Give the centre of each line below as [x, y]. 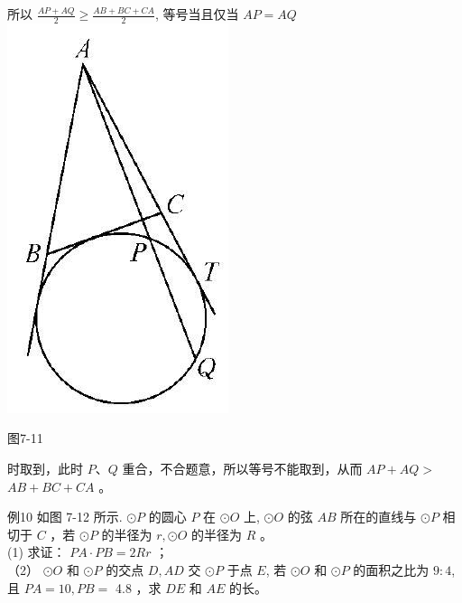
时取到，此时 [45, 469]
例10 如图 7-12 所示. [65, 517]
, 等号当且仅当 [197, 14]
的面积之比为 [391, 569]
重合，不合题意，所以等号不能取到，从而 [242, 469]
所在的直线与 [379, 517]
